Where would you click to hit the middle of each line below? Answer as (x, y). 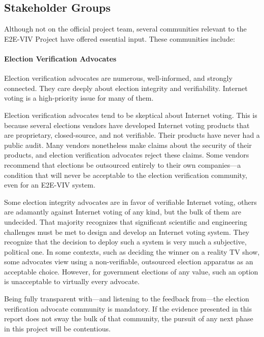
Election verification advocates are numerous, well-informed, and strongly (118, 78)
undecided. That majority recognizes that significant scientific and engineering (126, 221)
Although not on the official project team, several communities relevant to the (125, 29)
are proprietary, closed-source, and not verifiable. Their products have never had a (132, 135)
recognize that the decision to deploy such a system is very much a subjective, (125, 242)
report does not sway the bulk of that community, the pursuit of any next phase (129, 318)
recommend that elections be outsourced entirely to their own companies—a (123, 164)
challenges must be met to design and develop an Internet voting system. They (127, 232)
